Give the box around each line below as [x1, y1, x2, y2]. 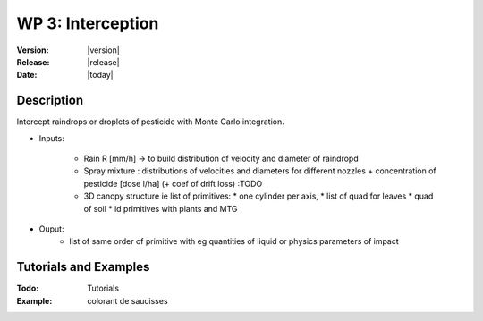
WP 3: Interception [16, 13, 159, 33]
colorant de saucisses [87, 295, 169, 306]
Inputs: [38, 132, 64, 143]
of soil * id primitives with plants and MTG [83, 203, 238, 214]
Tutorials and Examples [16, 259, 150, 275]
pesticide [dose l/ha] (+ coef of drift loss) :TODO [83, 178, 263, 189]
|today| [87, 70, 114, 80]
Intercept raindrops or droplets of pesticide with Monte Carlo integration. [16, 116, 285, 127]
